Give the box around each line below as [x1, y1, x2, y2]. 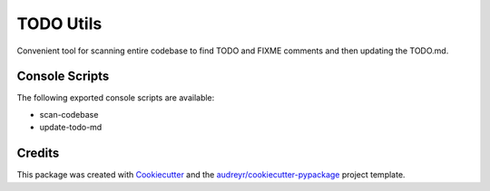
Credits [16, 146, 60, 161]
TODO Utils [16, 14, 103, 33]
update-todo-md [39, 122, 103, 133]
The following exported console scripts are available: [16, 92, 215, 103]
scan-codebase [39, 109, 99, 119]
